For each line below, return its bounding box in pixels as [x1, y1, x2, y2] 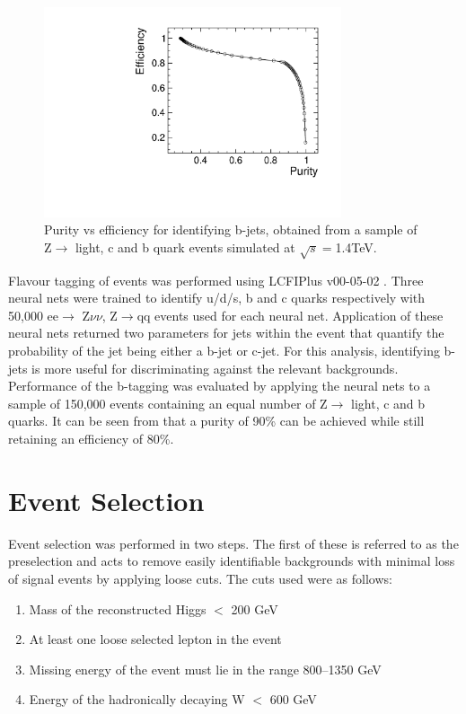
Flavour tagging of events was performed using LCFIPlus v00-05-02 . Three [8, 270, 424, 289]
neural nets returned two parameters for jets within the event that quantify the [8, 323, 444, 342]
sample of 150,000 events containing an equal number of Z [8, 393, 328, 412]
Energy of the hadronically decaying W [29, 690, 245, 709]
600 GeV [269, 690, 317, 709]
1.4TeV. [335, 237, 377, 256]
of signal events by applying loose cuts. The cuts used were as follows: [8, 569, 392, 587]
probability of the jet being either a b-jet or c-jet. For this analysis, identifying [8, 341, 440, 360]
